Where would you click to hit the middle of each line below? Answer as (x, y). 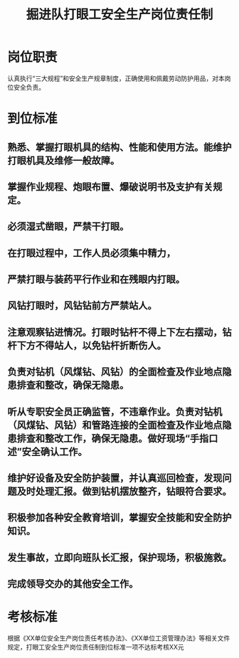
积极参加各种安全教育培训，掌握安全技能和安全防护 (119, 518)
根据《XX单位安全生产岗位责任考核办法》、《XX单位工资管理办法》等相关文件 (119, 638)
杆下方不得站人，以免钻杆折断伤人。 (87, 345)
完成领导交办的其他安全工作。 (73, 584)
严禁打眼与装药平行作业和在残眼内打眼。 (96, 279)
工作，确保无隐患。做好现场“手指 (136, 438)
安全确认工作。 (54, 451)
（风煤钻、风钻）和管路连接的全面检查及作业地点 (115, 425)
